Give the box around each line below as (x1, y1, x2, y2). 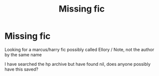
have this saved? (4, 66, 39, 72)
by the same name (4, 52, 42, 58)
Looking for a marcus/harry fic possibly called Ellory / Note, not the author (4, 46, 155, 52)
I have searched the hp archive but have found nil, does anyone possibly (4, 61, 151, 67)
